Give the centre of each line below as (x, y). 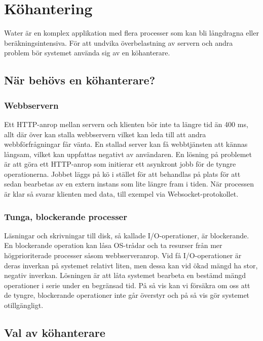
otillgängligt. (24, 305)
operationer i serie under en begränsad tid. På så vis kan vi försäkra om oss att (127, 285)
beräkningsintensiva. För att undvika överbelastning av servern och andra (119, 42)
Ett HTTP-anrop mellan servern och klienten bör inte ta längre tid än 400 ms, (126, 124)
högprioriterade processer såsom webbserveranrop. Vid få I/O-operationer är (123, 255)
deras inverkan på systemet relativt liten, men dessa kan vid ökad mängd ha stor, (131, 265)
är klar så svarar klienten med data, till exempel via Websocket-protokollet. (121, 194)
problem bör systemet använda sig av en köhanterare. (87, 53)
